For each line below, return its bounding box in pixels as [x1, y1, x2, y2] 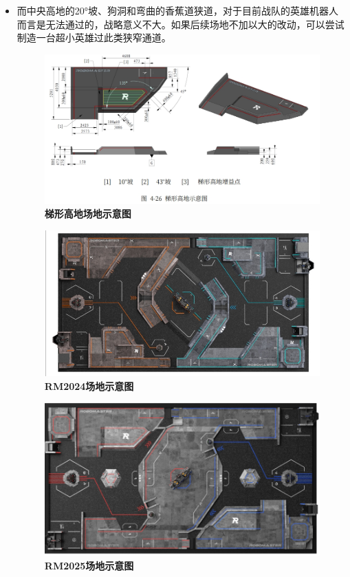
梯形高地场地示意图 [44, 206, 131, 221]
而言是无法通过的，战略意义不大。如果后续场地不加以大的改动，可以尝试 [17, 17, 344, 31]
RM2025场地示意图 [44, 558, 134, 572]
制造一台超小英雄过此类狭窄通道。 [17, 30, 171, 45]
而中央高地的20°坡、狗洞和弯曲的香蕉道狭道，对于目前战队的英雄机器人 [17, 3, 339, 17]
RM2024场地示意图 [44, 378, 134, 393]
